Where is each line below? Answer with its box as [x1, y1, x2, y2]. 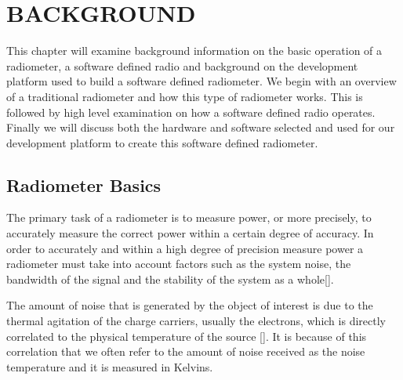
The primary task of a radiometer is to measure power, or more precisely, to [6, 209, 372, 226]
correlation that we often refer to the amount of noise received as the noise [6, 343, 365, 360]
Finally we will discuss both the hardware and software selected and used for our [6, 119, 395, 136]
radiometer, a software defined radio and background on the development [6, 57, 358, 74]
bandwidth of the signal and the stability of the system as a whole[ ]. [6, 270, 334, 287]
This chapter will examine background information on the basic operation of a [6, 42, 383, 59]
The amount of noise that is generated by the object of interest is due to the [6, 297, 373, 313]
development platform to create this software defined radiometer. [6, 134, 318, 150]
